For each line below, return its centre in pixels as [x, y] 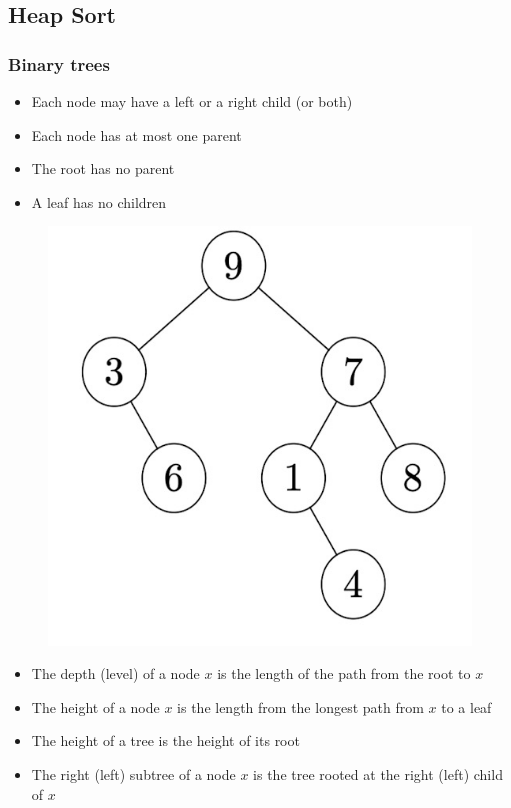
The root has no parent [103, 168]
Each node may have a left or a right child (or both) [192, 101]
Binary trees [59, 63]
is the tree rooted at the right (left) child [378, 774]
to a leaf [466, 706]
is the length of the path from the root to [344, 673]
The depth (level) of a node [115, 673]
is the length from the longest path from [300, 706]
